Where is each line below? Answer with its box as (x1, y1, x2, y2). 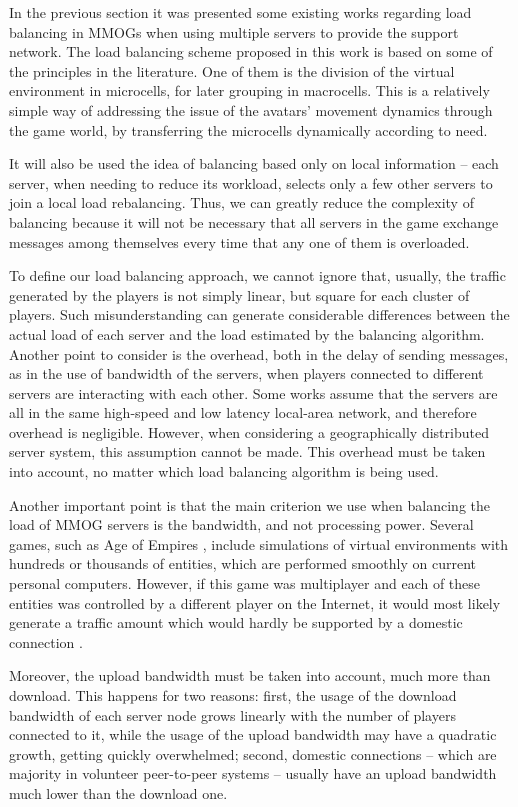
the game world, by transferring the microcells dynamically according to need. (9, 119, 488, 140)
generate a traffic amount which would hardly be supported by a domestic (9, 612, 463, 633)
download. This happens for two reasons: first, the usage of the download (9, 685, 457, 705)
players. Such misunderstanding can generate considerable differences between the (9, 304, 510, 325)
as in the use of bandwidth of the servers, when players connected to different (9, 363, 484, 384)
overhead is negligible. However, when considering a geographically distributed (9, 421, 489, 442)
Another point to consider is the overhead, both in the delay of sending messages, (9, 343, 509, 364)
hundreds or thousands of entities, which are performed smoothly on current (9, 553, 476, 574)
